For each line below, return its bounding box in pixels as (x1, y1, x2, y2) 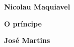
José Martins (4, 35, 50, 45)
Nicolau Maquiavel (4, 1, 70, 11)
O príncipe (4, 18, 42, 28)
